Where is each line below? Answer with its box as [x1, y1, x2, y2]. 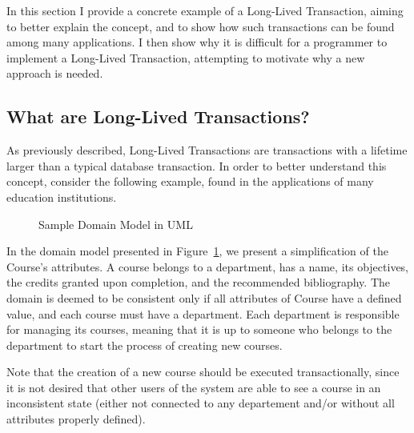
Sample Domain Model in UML [38, 215, 193, 232]
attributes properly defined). [6, 411, 146, 427]
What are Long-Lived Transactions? [6, 104, 310, 129]
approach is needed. [6, 65, 103, 82]
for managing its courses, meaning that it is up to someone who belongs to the [6, 321, 392, 338]
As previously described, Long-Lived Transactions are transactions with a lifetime [6, 142, 408, 158]
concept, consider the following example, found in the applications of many [6, 173, 374, 190]
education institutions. [6, 188, 117, 205]
